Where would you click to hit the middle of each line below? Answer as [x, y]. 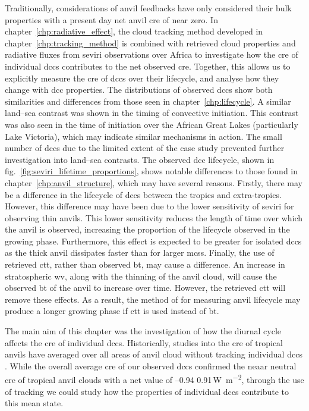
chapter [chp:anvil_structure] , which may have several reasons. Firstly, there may [154, 182]
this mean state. [34, 403]
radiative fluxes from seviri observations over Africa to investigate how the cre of [152, 54]
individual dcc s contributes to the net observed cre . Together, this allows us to [148, 66]
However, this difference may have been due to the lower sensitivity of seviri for [149, 206]
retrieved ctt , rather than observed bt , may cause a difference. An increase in [145, 264]
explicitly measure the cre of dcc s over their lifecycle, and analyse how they [142, 78]
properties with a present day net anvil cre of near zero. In [111, 19]
